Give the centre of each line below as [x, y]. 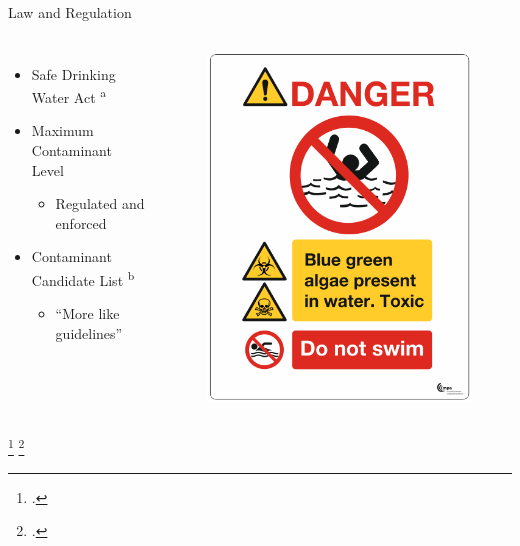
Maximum [62, 130]
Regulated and [100, 203]
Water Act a [69, 95]
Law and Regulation [70, 12]
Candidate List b [83, 278]
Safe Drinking [73, 73]
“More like [87, 313]
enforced [81, 222]
